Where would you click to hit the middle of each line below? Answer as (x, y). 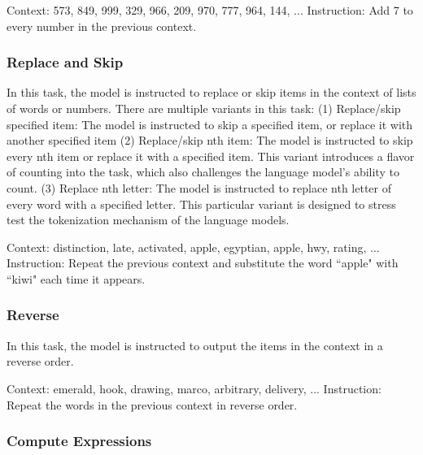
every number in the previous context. (102, 26)
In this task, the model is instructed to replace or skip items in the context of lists (211, 92)
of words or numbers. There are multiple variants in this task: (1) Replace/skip (204, 108)
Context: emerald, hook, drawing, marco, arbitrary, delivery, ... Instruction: (194, 388)
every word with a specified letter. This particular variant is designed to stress (201, 204)
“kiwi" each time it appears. (76, 278)
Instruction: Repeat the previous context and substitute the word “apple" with (203, 263)
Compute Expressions (79, 441)
